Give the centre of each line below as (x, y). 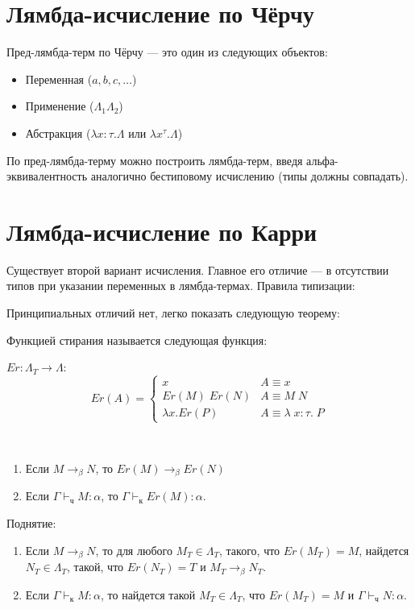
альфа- (322, 160)
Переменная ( (59, 79)
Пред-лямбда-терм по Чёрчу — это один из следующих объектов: (167, 52)
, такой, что (95, 567)
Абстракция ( (58, 133)
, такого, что (250, 550)
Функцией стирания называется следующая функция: (137, 340)
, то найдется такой (148, 594)
